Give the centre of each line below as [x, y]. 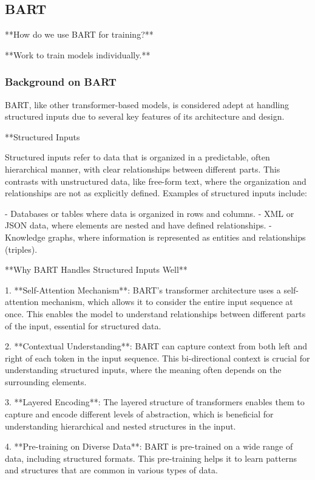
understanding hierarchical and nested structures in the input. [120, 426]
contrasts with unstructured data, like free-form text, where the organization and [156, 181]
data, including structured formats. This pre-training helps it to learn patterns [151, 458]
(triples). [21, 249]
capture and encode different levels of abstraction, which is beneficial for [139, 414]
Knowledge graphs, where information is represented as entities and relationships [155, 237]
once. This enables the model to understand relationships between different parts [155, 313]
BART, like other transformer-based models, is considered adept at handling [147, 104]
